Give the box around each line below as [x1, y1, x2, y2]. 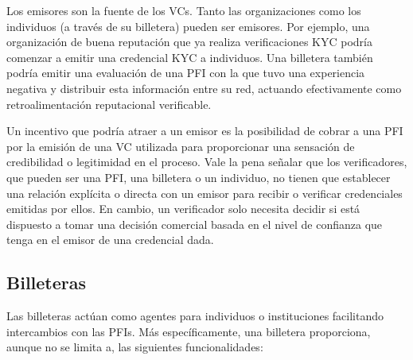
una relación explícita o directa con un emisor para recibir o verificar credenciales [6, 184, 403, 201]
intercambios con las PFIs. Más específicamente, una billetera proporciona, [6, 323, 371, 339]
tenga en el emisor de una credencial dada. [6, 231, 214, 248]
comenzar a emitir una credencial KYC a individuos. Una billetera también [6, 48, 373, 65]
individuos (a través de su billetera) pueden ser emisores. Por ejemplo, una [6, 17, 370, 34]
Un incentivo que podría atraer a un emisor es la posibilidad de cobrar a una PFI [6, 122, 403, 139]
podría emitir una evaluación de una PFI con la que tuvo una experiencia [6, 64, 365, 81]
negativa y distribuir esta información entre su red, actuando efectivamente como [6, 79, 402, 96]
